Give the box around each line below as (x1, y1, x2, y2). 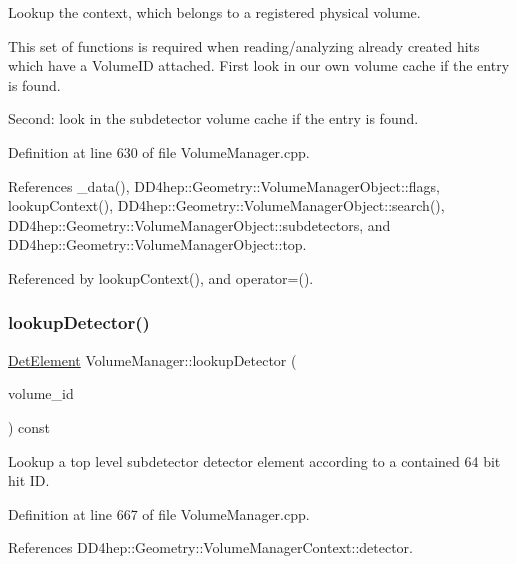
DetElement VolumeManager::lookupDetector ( (8, 349, 297, 370)
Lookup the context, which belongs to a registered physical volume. (8, 2, 421, 22)
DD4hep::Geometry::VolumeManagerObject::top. (8, 234, 307, 255)
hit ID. (8, 470, 50, 491)
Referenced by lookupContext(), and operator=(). (8, 267, 314, 288)
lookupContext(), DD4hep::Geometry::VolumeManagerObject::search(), (8, 195, 445, 216)
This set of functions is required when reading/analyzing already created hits (8, 35, 480, 56)
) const (8, 416, 51, 437)
